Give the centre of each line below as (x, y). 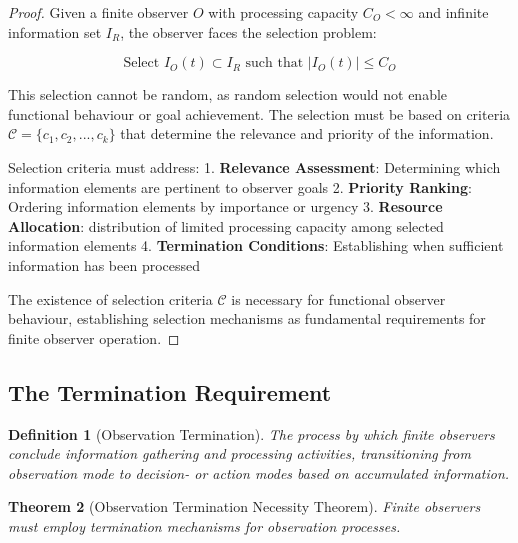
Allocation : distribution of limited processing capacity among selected (226, 225)
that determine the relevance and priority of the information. (307, 133)
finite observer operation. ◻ (94, 337)
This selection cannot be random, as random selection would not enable (228, 94)
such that (274, 63)
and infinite (453, 12)
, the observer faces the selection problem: (248, 31)
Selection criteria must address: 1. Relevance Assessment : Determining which (254, 166)
